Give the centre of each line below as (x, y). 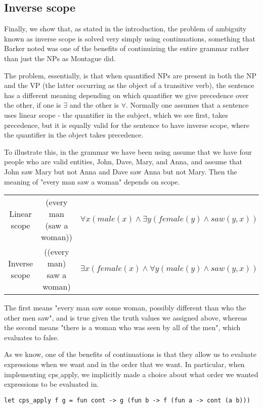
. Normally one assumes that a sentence (187, 105)
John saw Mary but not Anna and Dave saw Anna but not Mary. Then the (121, 171)
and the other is (94, 105)
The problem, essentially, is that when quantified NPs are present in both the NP (130, 75)
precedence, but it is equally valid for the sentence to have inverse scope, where (127, 125)
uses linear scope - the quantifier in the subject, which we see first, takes (116, 115)
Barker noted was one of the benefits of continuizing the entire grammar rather (127, 48)
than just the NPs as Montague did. (60, 58)
